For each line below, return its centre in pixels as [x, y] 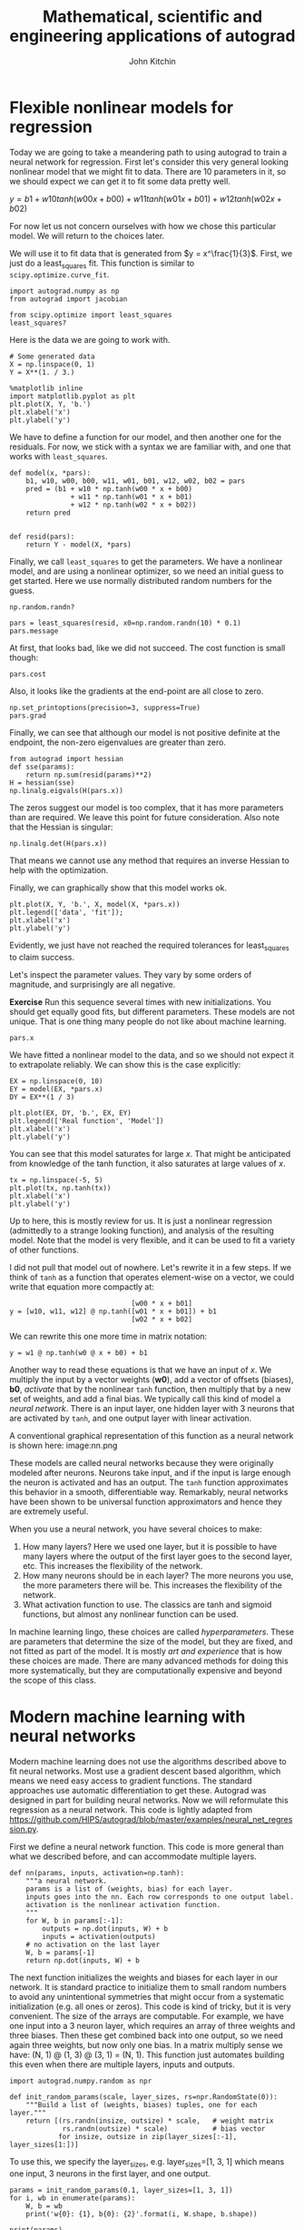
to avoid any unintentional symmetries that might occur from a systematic [147, 1997]
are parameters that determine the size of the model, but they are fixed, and [151, 1642]
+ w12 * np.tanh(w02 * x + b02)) [133, 505]
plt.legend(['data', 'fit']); [67, 913]
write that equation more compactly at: [82, 1287]
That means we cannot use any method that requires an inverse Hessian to [150, 860]
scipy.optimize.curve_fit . [59, 275]
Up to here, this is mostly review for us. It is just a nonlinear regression [141, 1221]
